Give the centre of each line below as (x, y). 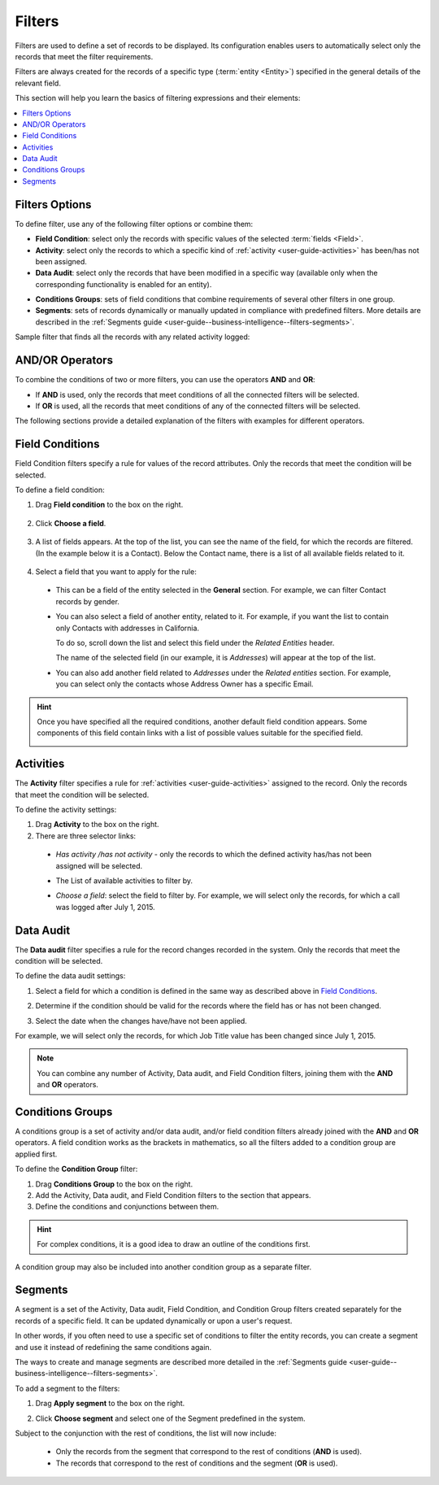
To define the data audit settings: (70, 976)
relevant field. (38, 83)
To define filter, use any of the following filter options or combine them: (134, 224)
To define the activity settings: (66, 809)
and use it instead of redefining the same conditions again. (113, 1347)
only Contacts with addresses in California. (127, 628)
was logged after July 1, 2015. (105, 907)
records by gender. (87, 601)
